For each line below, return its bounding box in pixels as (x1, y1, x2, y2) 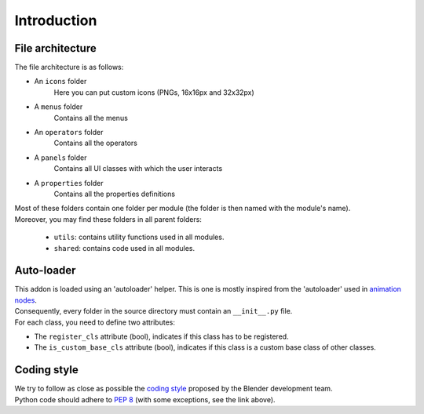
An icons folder (34, 77, 87, 86)
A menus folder (34, 102, 83, 111)
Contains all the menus (53, 113, 129, 122)
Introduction (14, 12, 97, 29)
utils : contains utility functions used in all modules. (53, 232, 225, 242)
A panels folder (34, 153, 87, 162)
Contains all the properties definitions (53, 189, 176, 198)
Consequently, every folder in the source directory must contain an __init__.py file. (14, 307, 293, 316)
